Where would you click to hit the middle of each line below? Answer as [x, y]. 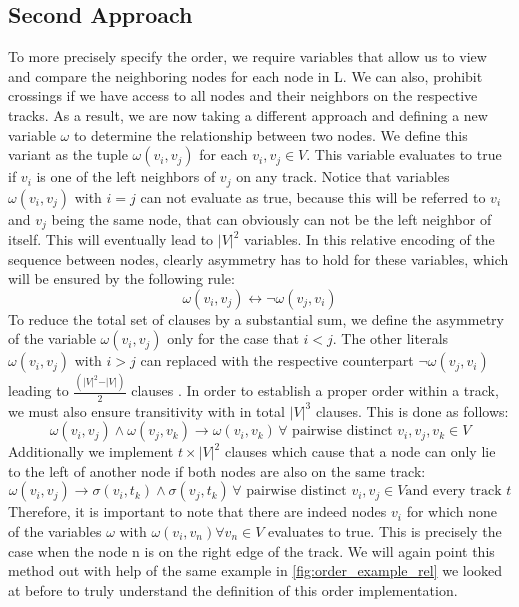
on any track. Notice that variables [343, 176]
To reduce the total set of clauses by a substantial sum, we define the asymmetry [256, 318]
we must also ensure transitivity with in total [146, 410]
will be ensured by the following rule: [121, 278]
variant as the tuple [68, 154]
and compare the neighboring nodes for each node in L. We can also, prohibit [245, 75]
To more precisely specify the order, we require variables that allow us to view [247, 56]
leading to [38, 390]
